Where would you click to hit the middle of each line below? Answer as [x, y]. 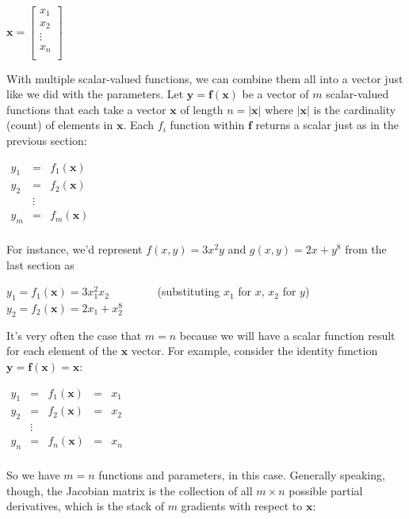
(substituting [189, 291]
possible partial [326, 490]
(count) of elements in [60, 125]
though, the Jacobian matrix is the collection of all [130, 490]
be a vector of [275, 94]
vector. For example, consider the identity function [254, 351]
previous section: [47, 140]
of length [202, 109]
